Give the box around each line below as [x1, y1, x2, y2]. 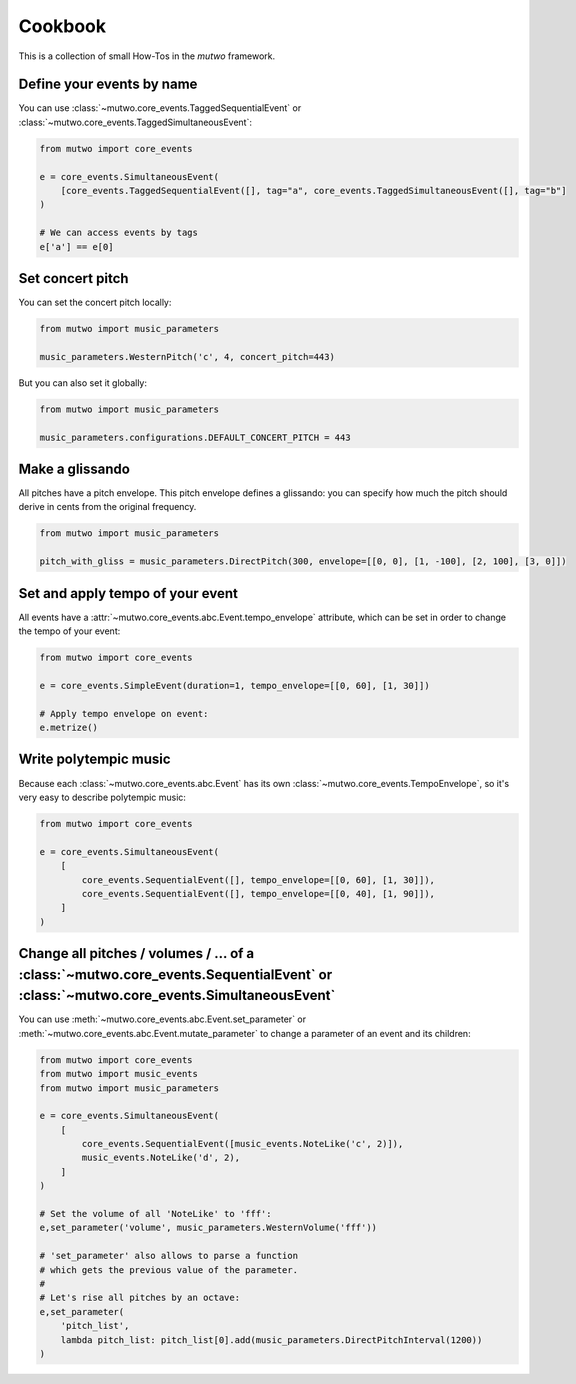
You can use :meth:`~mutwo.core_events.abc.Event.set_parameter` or [18, 1013, 307, 1025]
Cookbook [18, 15, 107, 37]
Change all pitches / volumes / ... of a [18, 945, 255, 962]
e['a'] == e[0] [39, 241, 114, 252]
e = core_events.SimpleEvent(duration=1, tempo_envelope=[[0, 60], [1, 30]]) [39, 680, 430, 691]
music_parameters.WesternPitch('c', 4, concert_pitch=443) [39, 351, 335, 362]
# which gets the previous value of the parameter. [39, 1264, 299, 1275]
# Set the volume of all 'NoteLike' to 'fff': [39, 1208, 272, 1220]
